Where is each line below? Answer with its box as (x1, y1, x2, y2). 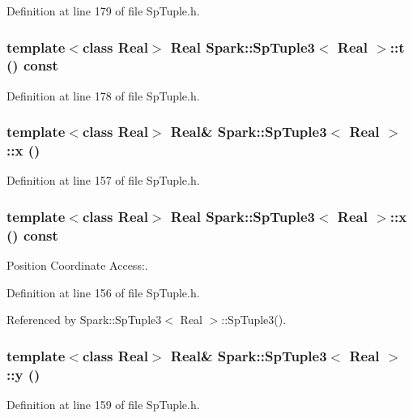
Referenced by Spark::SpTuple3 (6, 311, 162, 328)
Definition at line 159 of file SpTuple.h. (6, 396, 200, 413)
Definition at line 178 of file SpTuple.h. (6, 87, 200, 104)
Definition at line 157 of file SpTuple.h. (6, 172, 200, 189)
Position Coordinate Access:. (6, 257, 148, 274)
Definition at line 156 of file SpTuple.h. (6, 284, 200, 301)
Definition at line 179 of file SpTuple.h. (6, 2, 200, 19)
